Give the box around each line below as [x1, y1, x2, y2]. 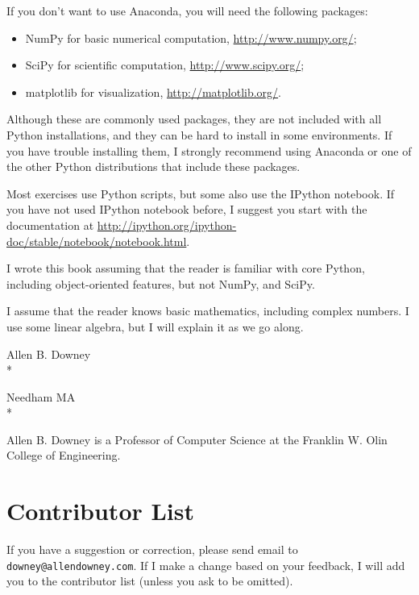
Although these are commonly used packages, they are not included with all [6, 110, 382, 127]
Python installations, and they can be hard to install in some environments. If [6, 126, 392, 143]
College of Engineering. [6, 447, 121, 464]
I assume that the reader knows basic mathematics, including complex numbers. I [6, 302, 409, 319]
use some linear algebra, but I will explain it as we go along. [6, 318, 304, 335]
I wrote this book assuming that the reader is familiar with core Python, [6, 260, 365, 277]
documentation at [6, 216, 94, 233]
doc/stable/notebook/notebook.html [6, 232, 187, 249]
